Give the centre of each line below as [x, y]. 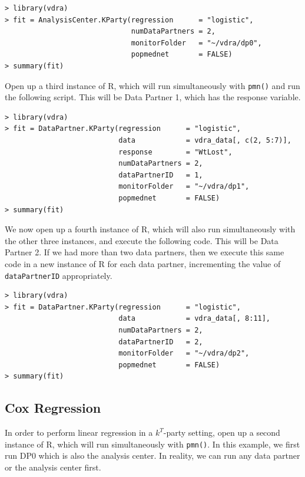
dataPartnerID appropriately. [59, 275]
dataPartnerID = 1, [161, 175]
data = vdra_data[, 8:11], [195, 319]
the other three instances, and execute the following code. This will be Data [142, 240]
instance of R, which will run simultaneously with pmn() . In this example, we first [152, 444]
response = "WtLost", [175, 152]
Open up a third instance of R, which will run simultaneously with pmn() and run [152, 85]
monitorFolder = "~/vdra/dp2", [184, 353]
